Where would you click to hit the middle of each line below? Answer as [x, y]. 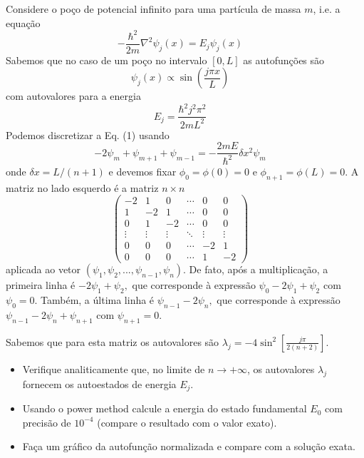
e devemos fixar [142, 171]
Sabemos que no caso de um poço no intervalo [106, 60]
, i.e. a [327, 9]
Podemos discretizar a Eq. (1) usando [88, 134]
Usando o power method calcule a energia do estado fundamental [165, 408]
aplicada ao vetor [43, 269]
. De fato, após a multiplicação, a [256, 269]
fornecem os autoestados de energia [99, 383]
